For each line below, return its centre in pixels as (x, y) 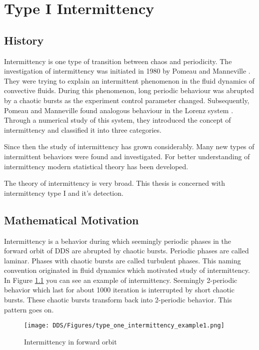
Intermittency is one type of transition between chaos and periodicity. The (118, 61)
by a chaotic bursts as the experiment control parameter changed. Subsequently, (127, 100)
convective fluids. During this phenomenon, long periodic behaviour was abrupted (129, 90)
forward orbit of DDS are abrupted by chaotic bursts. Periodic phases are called (126, 251)
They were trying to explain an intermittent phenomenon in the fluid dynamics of (129, 80)
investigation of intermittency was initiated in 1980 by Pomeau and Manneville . (127, 71)
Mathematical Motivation (71, 220)
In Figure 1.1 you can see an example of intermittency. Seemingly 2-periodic (121, 280)
